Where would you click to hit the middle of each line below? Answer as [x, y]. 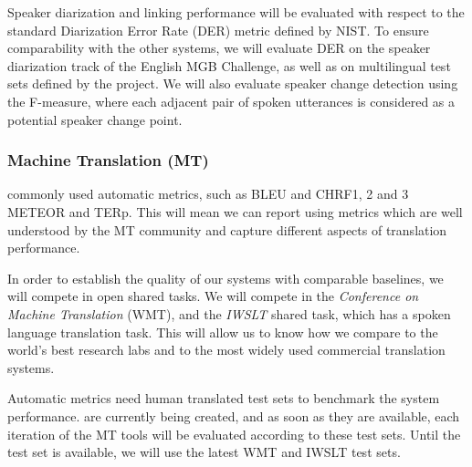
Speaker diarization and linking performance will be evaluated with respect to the [236, 12]
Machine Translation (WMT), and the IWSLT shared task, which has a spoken [229, 313]
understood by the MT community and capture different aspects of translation [227, 229]
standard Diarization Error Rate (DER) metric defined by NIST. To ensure [218, 30]
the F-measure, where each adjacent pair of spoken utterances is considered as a [231, 101]
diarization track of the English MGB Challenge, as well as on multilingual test [229, 65]
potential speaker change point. [95, 119]
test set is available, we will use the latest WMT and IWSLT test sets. [204, 452]
